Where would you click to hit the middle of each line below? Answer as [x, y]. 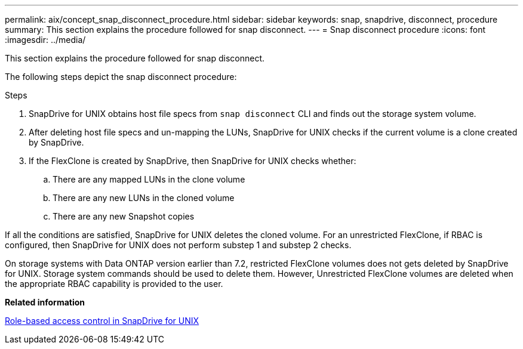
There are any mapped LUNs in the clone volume [149, 179]
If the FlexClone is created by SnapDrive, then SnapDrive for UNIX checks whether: [193, 161]
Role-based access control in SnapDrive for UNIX [102, 321]
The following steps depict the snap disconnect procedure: [121, 77]
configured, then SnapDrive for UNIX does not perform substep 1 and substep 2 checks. [178, 245]
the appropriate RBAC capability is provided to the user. [114, 284]
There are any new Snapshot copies [124, 216]
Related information [45, 302]
